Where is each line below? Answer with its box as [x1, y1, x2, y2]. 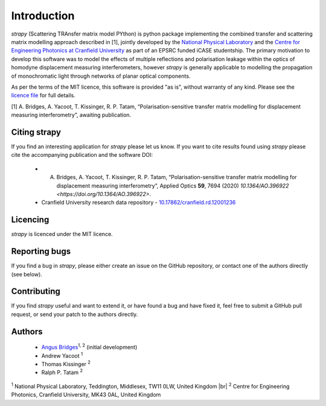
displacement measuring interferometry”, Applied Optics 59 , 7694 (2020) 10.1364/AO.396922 [56, 182, 289, 189]
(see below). [11, 270, 42, 278]
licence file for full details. [11, 92, 75, 99]
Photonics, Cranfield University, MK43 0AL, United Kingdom [11, 391, 161, 398]
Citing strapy [11, 127, 62, 137]
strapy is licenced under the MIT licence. [11, 230, 113, 238]
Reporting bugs [11, 246, 71, 256]
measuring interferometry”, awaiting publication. [11, 112, 132, 119]
